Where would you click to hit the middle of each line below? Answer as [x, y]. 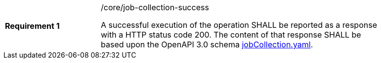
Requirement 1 [32, 26]
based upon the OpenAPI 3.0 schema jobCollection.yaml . [207, 44]
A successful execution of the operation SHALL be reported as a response [239, 25]
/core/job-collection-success [155, 7]
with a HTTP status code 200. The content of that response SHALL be [231, 35]
